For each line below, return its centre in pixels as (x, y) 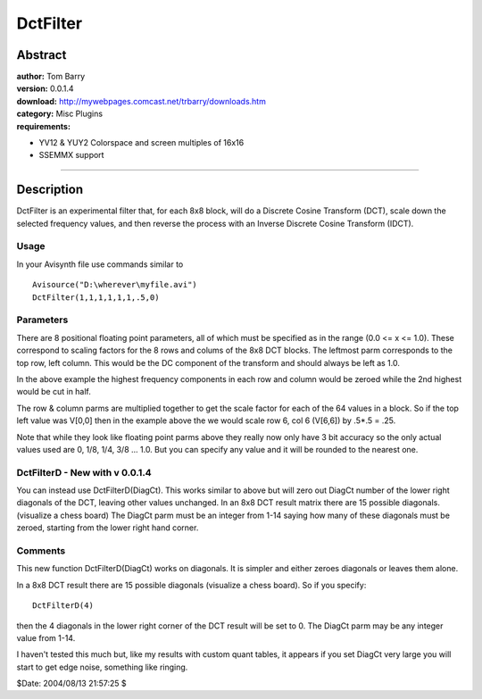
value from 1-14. (46, 637)
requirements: (44, 126)
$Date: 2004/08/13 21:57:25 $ (71, 684)
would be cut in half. (54, 392)
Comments (41, 551)
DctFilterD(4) (63, 606)
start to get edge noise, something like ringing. (102, 667)
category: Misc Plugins (59, 114)
